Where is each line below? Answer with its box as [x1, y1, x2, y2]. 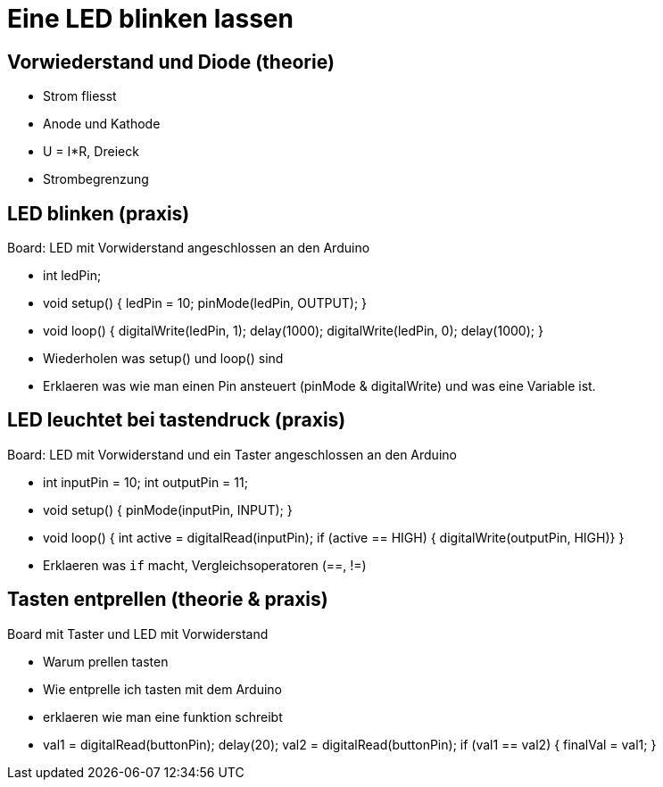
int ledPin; [43, 268, 102, 284]
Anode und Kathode [43, 116, 161, 132]
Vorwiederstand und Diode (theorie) [7, 50, 335, 73]
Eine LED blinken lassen [7, 4, 294, 34]
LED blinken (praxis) [7, 202, 190, 225]
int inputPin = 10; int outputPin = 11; [43, 474, 248, 490]
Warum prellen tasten [43, 653, 169, 669]
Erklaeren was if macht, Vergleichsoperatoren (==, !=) [43, 557, 367, 573]
